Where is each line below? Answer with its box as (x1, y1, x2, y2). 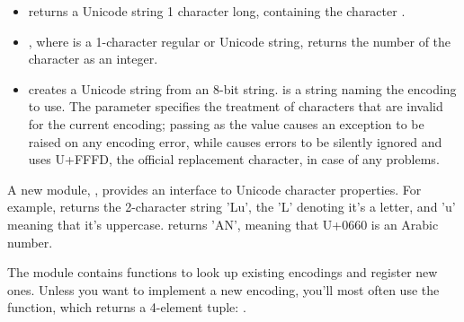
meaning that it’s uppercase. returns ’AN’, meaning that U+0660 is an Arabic (7, 214, 439, 233)
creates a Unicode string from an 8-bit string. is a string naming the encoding (28, 79, 457, 98)
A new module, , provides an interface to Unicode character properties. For (7, 179, 422, 198)
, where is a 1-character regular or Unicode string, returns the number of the (28, 31, 451, 50)
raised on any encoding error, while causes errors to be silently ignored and (28, 132, 442, 151)
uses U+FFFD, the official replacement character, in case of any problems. (28, 150, 440, 169)
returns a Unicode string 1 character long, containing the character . (28, 2, 406, 20)
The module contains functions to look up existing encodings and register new (7, 263, 438, 282)
